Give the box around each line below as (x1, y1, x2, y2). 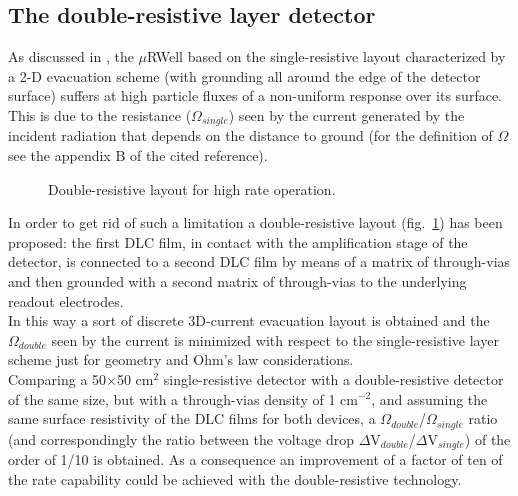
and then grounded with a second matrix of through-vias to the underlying (8, 271, 467, 291)
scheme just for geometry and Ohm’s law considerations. (8, 349, 354, 370)
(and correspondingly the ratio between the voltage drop (8, 428, 354, 449)
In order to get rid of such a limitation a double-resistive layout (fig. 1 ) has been (8, 212, 503, 233)
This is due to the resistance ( (8, 104, 192, 125)
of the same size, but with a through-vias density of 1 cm (8, 388, 358, 409)
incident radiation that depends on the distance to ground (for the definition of (8, 125, 493, 146)
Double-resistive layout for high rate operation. (48, 178, 336, 199)
